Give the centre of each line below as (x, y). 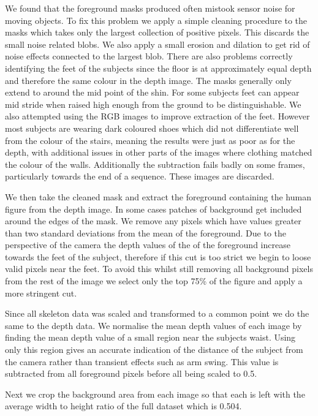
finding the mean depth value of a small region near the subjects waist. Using (150, 337)
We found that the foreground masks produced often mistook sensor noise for (150, 8)
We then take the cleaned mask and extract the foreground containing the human (158, 196)
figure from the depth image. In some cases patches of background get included (153, 209)
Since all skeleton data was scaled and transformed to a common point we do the (157, 313)
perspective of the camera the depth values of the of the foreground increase (148, 245)
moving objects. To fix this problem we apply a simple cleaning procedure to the (156, 20)
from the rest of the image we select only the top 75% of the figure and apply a (154, 281)
